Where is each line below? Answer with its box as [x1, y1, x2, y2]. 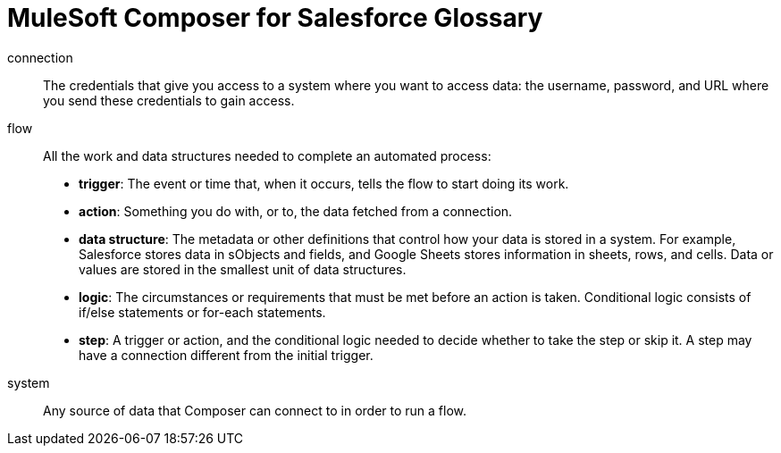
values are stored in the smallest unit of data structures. [79, 261, 407, 277]
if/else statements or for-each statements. [79, 304, 326, 320]
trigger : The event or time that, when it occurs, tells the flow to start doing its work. [79, 175, 569, 191]
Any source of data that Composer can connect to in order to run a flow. [43, 402, 467, 418]
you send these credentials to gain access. [43, 92, 295, 108]
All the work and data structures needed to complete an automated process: [43, 147, 491, 164]
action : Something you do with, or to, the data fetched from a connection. [79, 203, 513, 219]
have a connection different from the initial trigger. [79, 347, 374, 363]
